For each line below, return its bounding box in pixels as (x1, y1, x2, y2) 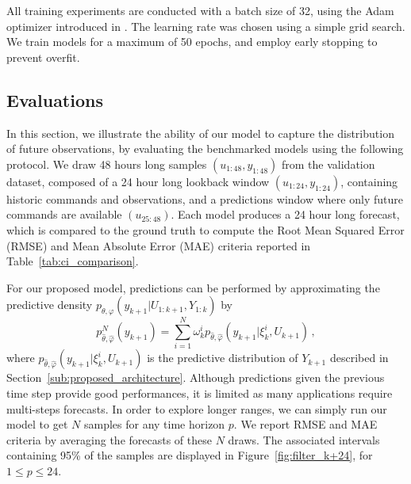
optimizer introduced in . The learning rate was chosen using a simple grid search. (6, 17, 405, 34)
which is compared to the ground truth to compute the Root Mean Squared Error (6, 221, 405, 238)
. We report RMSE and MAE (233, 416, 378, 433)
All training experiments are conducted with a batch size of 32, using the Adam (6, 2, 394, 18)
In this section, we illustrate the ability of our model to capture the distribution (6, 124, 394, 141)
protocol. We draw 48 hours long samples (6, 155, 207, 172)
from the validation (282, 155, 375, 172)
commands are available (6, 206, 122, 223)
